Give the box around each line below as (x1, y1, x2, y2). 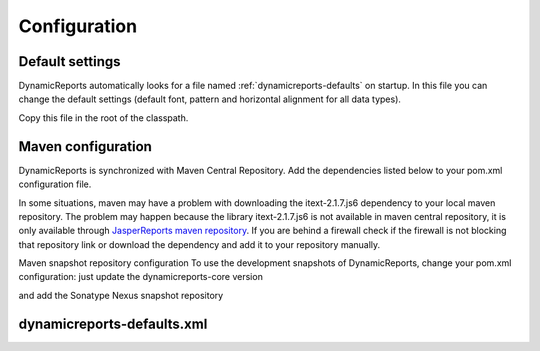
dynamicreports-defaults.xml (18, 315, 208, 332)
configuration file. (18, 178, 92, 190)
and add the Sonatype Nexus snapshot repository (18, 289, 224, 301)
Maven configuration (18, 138, 152, 155)
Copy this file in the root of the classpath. (18, 111, 189, 124)
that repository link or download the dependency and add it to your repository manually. (18, 238, 381, 250)
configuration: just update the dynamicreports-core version (18, 271, 264, 283)
